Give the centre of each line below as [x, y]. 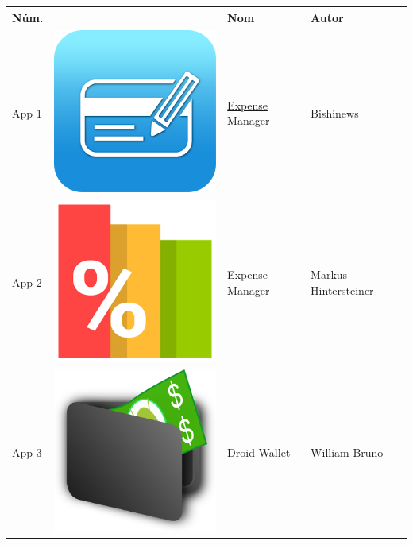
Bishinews [335, 112]
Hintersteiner [342, 290]
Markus [329, 274]
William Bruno [347, 452]
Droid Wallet [259, 452]
